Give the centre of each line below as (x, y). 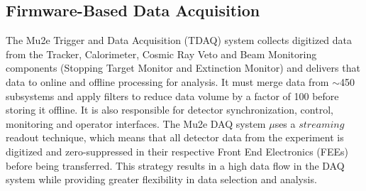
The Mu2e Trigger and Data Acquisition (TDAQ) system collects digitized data (179, 40)
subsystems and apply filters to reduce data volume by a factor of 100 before (172, 95)
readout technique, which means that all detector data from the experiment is (175, 137)
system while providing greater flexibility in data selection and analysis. (161, 179)
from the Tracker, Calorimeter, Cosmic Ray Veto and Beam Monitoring (161, 54)
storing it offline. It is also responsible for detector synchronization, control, (170, 110)
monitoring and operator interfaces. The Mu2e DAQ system (136, 123)
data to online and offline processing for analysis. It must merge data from (167, 81)
